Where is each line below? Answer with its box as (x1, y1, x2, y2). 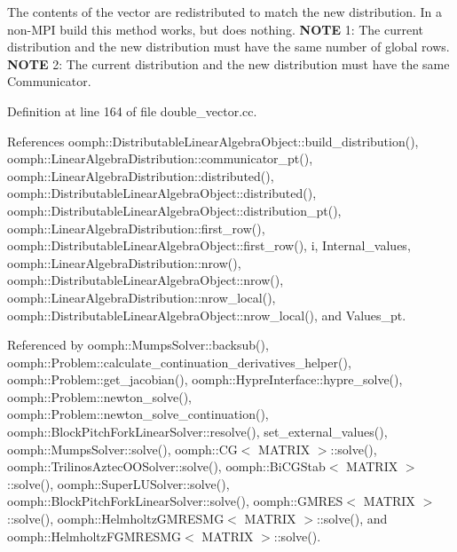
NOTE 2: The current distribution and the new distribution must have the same (7, 54, 450, 73)
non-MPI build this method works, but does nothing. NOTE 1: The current (7, 20, 424, 38)
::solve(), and (316, 509, 388, 528)
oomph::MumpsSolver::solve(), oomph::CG (7, 439, 238, 458)
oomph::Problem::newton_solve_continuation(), (7, 405, 269, 423)
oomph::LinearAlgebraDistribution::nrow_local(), (7, 288, 276, 306)
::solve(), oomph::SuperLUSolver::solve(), (7, 474, 230, 493)
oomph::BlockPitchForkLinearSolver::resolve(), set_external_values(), (7, 422, 388, 441)
